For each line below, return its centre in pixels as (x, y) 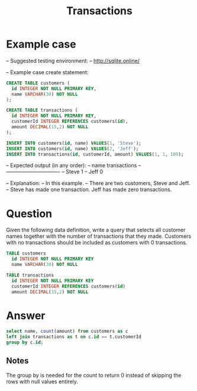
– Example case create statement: (47, 72)
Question (29, 213)
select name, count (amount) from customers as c (67, 331)
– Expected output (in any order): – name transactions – (74, 166)
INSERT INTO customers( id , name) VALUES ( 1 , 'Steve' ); (74, 143)
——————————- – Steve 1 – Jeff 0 (55, 172)
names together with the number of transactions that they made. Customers (99, 236)
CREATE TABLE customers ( (38, 83)
